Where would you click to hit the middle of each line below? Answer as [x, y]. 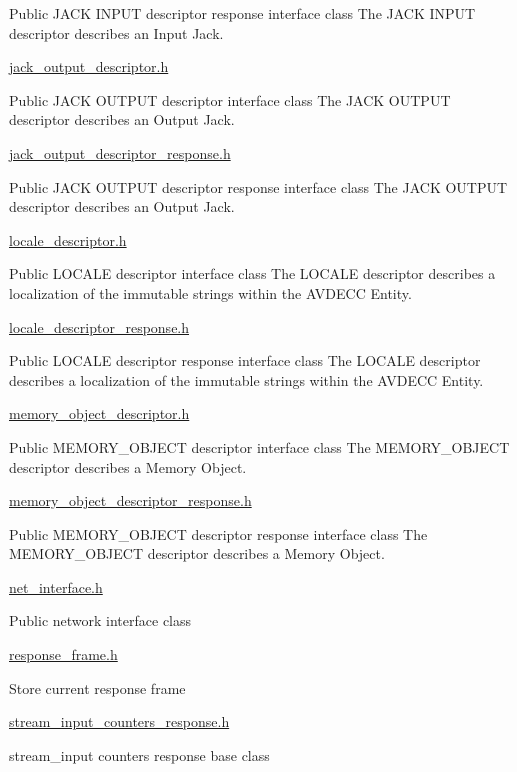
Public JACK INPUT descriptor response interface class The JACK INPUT [242, 13]
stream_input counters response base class [139, 754]
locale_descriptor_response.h [99, 326]
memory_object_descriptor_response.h [130, 500]
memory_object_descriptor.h [99, 413]
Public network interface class [100, 620]
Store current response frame [97, 687]
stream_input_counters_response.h [119, 721]
